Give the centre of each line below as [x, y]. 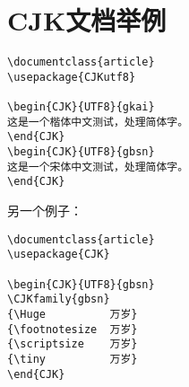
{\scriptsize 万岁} [73, 344]
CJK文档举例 [87, 20]
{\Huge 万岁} [73, 314]
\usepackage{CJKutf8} [72, 77]
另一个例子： [45, 211]
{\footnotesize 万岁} [73, 329]
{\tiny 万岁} [73, 359]
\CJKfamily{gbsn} [59, 299]
